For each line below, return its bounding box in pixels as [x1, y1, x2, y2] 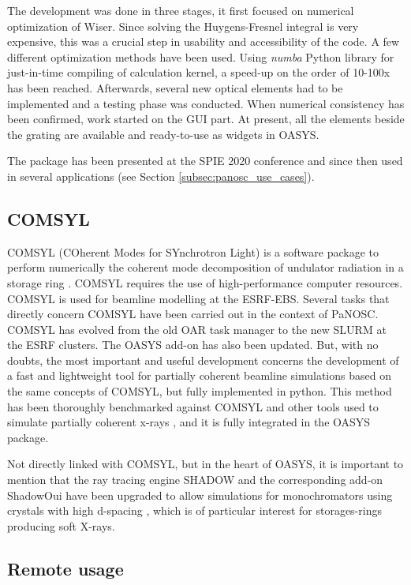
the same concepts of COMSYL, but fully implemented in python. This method [7, 383, 392, 399]
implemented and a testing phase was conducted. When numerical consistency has [7, 95, 405, 111]
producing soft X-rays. [7, 517, 115, 534]
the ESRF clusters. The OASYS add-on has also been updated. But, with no [7, 336, 379, 353]
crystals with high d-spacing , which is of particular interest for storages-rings [7, 502, 382, 519]
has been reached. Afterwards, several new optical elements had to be [7, 79, 343, 96]
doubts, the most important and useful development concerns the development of [7, 351, 399, 368]
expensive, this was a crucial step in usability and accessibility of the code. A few [7, 33, 400, 50]
